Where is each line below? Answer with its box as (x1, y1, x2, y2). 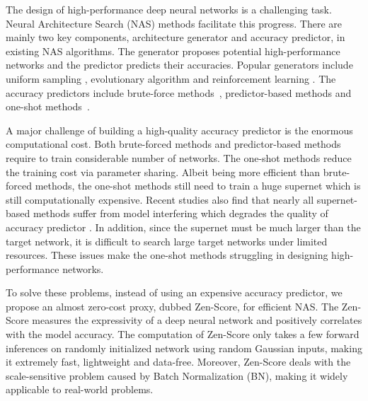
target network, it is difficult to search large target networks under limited (6, 233, 328, 248)
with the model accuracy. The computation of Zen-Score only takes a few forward (6, 327, 360, 342)
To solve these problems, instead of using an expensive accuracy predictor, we (6, 285, 343, 300)
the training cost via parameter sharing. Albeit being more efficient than (6, 164, 321, 179)
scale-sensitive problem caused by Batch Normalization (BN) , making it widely (6, 368, 348, 383)
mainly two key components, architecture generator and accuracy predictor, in (6, 30, 345, 45)
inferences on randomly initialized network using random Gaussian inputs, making (6, 340, 362, 355)
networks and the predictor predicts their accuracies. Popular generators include (6, 57, 353, 72)
